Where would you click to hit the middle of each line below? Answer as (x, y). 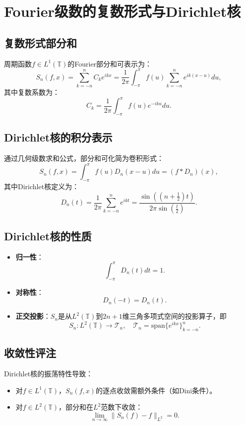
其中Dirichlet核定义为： (42, 186)
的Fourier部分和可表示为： (110, 63)
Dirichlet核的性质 (48, 236)
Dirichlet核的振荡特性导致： (49, 374)
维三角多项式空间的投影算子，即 (174, 316)
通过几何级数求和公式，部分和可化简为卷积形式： (84, 158)
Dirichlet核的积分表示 (58, 137)
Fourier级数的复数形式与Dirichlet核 (122, 11)
